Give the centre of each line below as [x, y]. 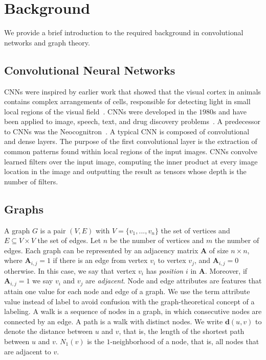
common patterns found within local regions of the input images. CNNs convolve [131, 151]
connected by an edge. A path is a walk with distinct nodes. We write [114, 321]
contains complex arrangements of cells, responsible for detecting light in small [127, 101]
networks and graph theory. [47, 42]
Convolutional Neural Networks [90, 70]
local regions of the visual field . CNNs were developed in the [101, 111]
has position [165, 270]
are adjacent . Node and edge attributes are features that [174, 281]
